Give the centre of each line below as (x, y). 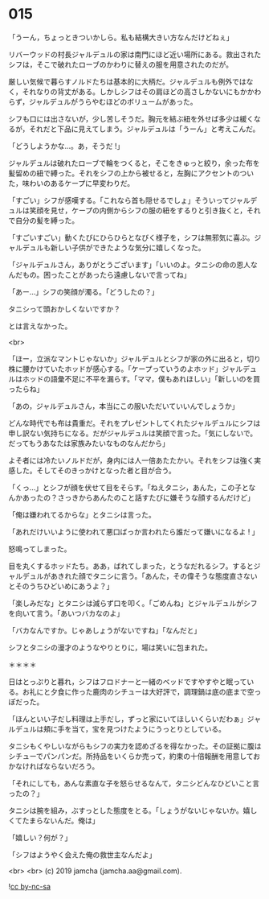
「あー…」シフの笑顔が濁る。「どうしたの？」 (84, 291)
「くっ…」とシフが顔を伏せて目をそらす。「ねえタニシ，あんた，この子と (128, 487)
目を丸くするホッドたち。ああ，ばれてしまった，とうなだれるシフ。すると (131, 566)
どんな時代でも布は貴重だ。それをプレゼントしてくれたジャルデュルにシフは (134, 423)
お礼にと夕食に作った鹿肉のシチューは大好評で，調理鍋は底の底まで (134, 691)
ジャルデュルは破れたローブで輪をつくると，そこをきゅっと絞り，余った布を (134, 163)
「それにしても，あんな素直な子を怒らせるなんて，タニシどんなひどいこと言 (134, 783)
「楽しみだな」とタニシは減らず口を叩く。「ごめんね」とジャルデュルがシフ (133, 603)
